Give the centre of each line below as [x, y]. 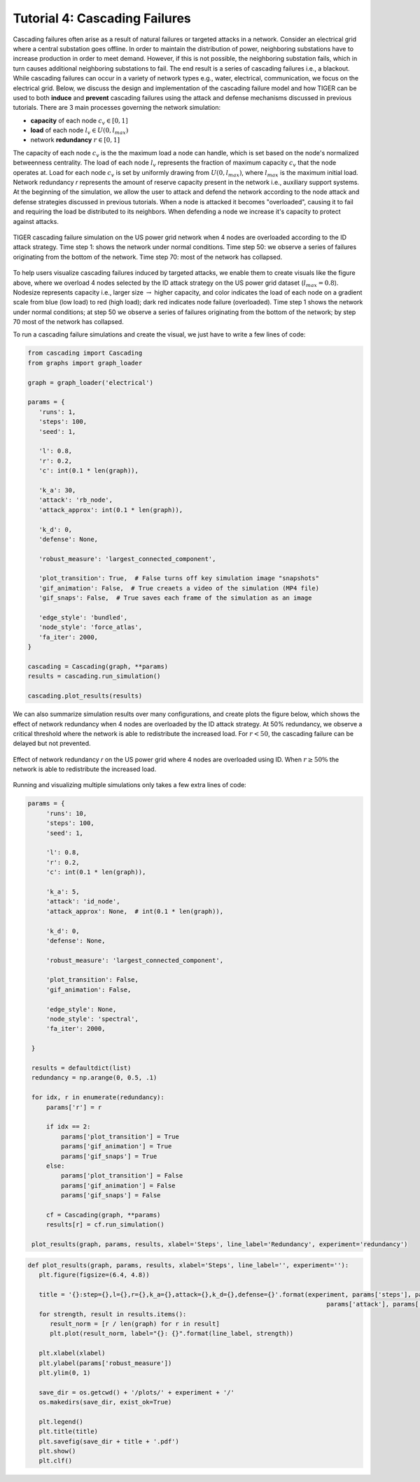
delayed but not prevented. [52, 743]
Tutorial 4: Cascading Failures [102, 18]
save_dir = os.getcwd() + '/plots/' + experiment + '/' [136, 1392]
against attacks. [36, 221]
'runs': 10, [66, 813]
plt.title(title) [68, 1432]
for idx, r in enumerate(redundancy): [98, 1098]
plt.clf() [56, 1461]
